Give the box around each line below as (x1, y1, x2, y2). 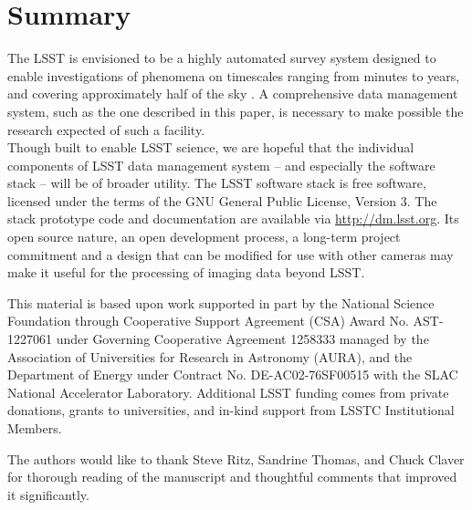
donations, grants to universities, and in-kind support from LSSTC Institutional (7, 401, 455, 420)
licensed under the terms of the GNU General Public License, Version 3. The (7, 191, 437, 210)
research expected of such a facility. (7, 120, 205, 139)
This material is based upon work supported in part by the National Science (7, 293, 435, 312)
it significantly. (7, 484, 89, 504)
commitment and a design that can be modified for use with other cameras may (7, 245, 454, 264)
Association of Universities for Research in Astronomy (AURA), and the (7, 347, 413, 366)
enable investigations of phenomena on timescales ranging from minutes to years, (7, 66, 460, 85)
